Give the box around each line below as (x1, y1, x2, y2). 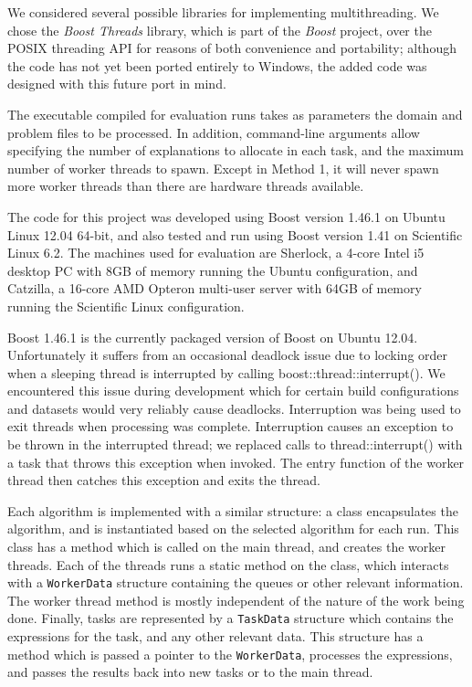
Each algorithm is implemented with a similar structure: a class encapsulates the (7, 501, 458, 520)
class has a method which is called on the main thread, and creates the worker (7, 537, 446, 556)
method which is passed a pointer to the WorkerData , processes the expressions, (7, 644, 453, 663)
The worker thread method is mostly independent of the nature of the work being (7, 590, 465, 609)
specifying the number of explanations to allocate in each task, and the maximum (7, 141, 464, 160)
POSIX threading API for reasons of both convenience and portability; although (7, 38, 456, 58)
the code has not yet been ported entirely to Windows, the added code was (7, 56, 427, 75)
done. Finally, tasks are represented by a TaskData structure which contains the (7, 608, 454, 628)
